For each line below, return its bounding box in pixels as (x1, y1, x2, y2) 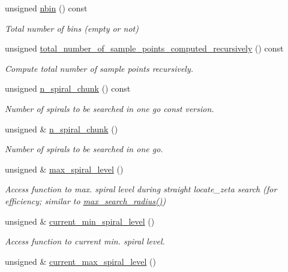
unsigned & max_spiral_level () (5, 162, 124, 175)
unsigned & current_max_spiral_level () (5, 255, 156, 267)
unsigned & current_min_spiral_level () (5, 214, 155, 227)
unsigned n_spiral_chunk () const (5, 82, 131, 95)
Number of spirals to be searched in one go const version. (5, 102, 214, 114)
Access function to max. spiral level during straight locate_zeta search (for (5, 183, 277, 195)
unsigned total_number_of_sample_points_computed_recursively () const (5, 42, 284, 55)
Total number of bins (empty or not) (5, 22, 139, 34)
